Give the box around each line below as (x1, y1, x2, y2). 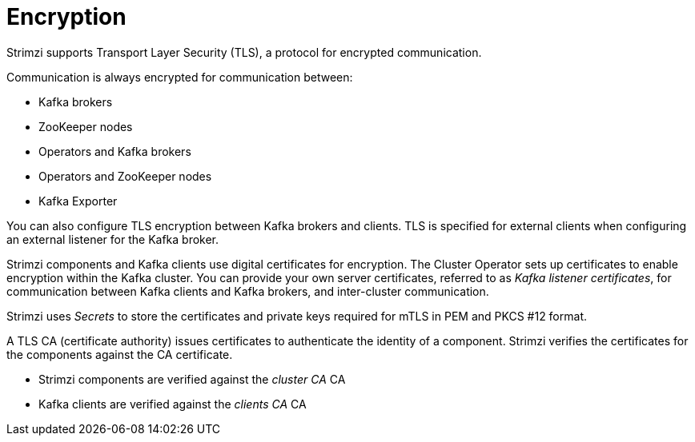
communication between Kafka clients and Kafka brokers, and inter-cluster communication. (6, 284, 489, 298)
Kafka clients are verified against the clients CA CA (38, 396, 307, 411)
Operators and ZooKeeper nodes (38, 169, 212, 183)
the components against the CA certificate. (6, 347, 233, 361)
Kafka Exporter (38, 193, 118, 208)
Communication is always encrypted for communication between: (6, 70, 353, 84)
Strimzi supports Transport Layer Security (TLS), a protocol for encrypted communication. (6, 45, 482, 59)
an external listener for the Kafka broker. (6, 232, 219, 246)
